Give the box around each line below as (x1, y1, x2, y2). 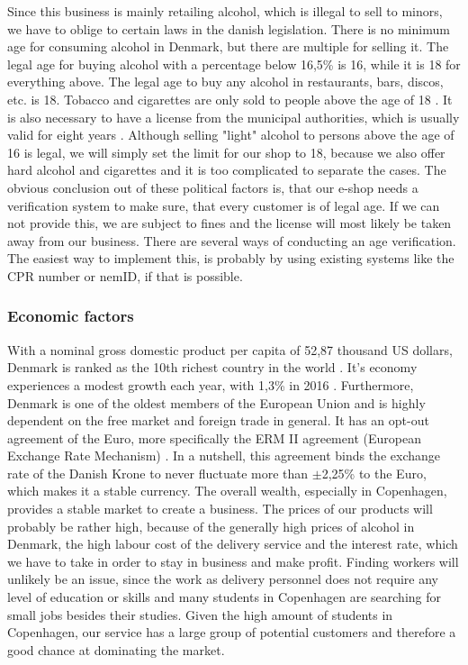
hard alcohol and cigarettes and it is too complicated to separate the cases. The (7, 160, 446, 179)
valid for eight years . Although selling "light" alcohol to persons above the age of (7, 125, 454, 144)
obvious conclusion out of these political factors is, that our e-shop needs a (7, 178, 418, 196)
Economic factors (7, 305, 134, 327)
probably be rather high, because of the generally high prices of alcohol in (7, 516, 415, 535)
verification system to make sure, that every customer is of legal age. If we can (7, 196, 440, 214)
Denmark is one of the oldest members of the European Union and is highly (7, 393, 426, 412)
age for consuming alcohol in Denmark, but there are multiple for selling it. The (7, 37, 449, 56)
